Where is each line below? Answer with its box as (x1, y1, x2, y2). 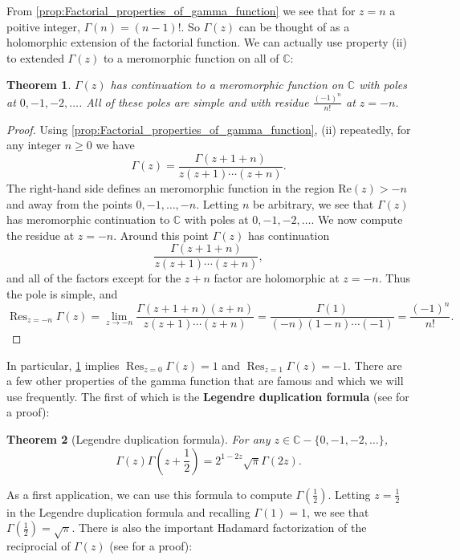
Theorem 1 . (6, 76, 71, 93)
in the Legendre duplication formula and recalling (6, 503, 250, 520)
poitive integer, (6, 18, 80, 34)
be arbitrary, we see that (252, 195, 374, 212)
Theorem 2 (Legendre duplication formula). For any (6, 431, 271, 448)
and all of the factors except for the (6, 270, 181, 286)
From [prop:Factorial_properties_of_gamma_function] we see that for (6, 2, 356, 18)
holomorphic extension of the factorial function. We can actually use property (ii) (6, 34, 407, 51)
